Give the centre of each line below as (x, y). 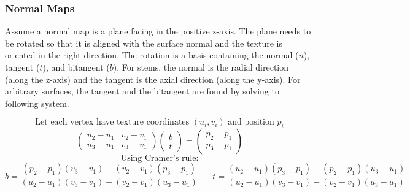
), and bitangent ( (76, 67)
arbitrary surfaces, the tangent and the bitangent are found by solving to (142, 91)
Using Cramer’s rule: (160, 159)
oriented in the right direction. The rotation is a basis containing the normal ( (152, 55)
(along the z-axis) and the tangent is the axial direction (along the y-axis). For (153, 79)
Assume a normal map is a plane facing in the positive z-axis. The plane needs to (158, 31)
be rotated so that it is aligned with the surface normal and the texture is (144, 43)
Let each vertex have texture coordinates (112, 122)
